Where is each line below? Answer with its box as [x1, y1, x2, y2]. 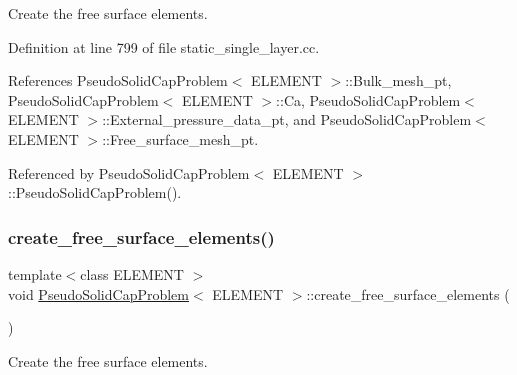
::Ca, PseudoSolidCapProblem [276, 89, 461, 110]
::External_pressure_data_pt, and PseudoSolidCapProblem [102, 109, 472, 130]
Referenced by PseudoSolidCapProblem [8, 162, 250, 183]
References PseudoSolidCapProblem [8, 70, 228, 91]
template [8, 263, 62, 284]
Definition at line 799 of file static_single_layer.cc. [8, 36, 320, 57]
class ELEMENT [80, 263, 184, 284]
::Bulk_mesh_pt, [345, 70, 452, 91]
